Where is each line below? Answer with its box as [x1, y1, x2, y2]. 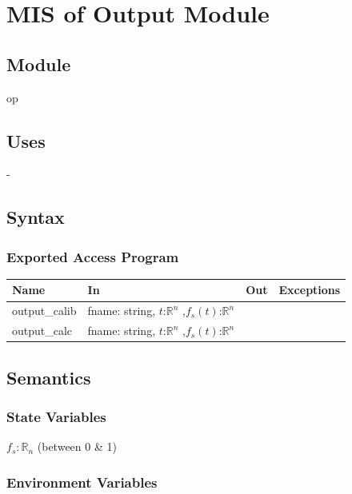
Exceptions [278, 281, 341, 298]
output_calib [12, 302, 77, 319]
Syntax [6, 205, 65, 229]
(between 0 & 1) [37, 438, 117, 455]
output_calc [12, 322, 73, 339]
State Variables [6, 406, 106, 426]
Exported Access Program [6, 246, 179, 266]
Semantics [6, 365, 91, 389]
